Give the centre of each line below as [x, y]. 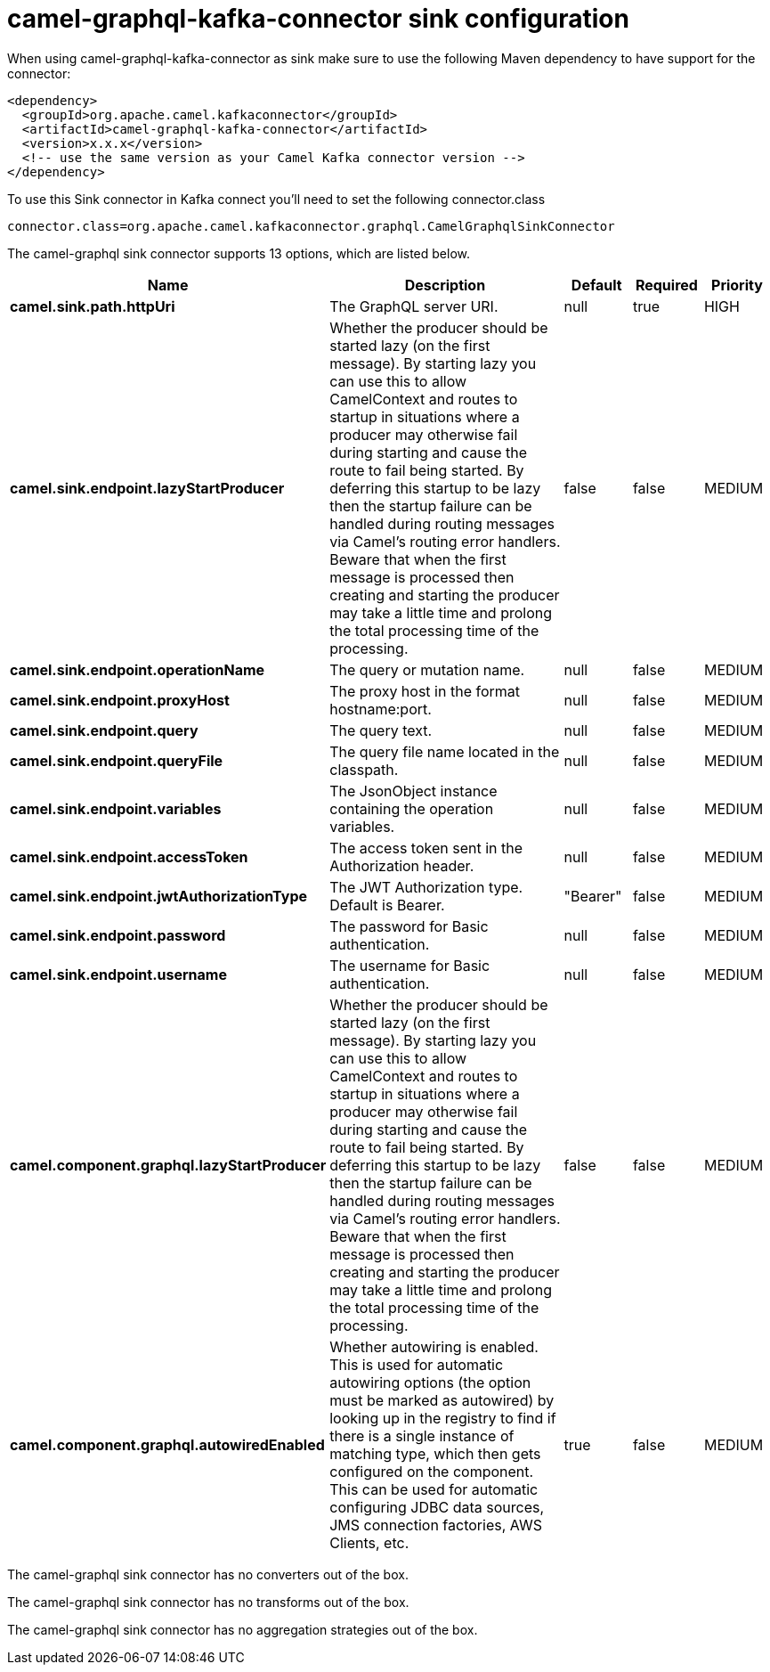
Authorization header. [402, 865]
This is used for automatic [417, 1364]
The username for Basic [410, 965]
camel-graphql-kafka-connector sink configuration [318, 19]
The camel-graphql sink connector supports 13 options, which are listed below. [239, 253]
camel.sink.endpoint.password [118, 935]
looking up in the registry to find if [443, 1418]
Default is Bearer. [387, 905]
